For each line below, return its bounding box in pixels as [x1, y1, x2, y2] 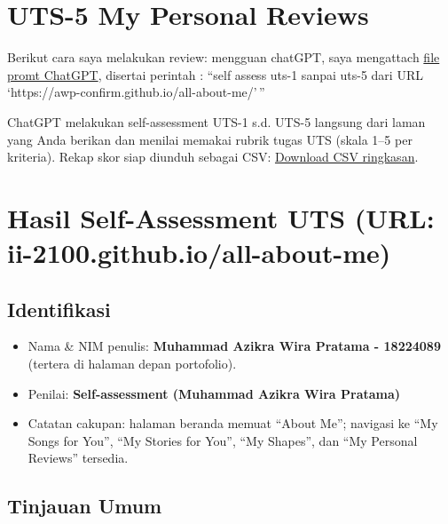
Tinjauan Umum [7, 492, 162, 520]
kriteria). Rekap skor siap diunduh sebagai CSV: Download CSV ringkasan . [7, 147, 419, 166]
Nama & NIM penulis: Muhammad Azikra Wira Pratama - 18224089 [28, 337, 441, 355]
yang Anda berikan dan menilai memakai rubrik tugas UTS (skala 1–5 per [7, 130, 413, 148]
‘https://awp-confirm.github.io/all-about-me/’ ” [7, 83, 265, 101]
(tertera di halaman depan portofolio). [28, 354, 237, 373]
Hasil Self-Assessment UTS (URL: [7, 199, 435, 235]
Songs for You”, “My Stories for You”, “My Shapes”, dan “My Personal [28, 431, 418, 449]
